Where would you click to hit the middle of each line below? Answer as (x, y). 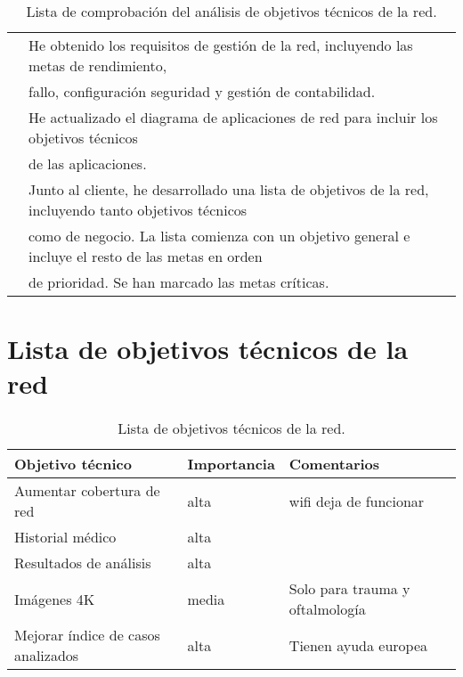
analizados (47, 656)
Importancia (231, 464)
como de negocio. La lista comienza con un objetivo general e (219, 236)
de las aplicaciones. (88, 163)
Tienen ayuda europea (358, 645)
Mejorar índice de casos (87, 635)
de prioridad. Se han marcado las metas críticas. (179, 282)
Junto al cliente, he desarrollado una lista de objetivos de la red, (229, 189)
